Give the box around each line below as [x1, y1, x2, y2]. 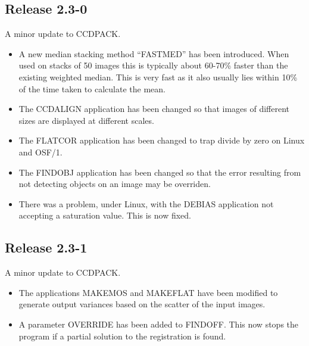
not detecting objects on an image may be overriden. [18, 177, 211, 190]
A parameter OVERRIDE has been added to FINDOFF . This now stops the [18, 317, 299, 330]
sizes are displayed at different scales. [18, 114, 154, 126]
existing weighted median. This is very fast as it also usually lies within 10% [18, 70, 298, 83]
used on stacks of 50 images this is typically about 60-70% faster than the [18, 59, 288, 71]
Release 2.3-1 [5, 238, 88, 257]
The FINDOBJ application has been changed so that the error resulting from [18, 166, 301, 178]
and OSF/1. [18, 145, 63, 158]
